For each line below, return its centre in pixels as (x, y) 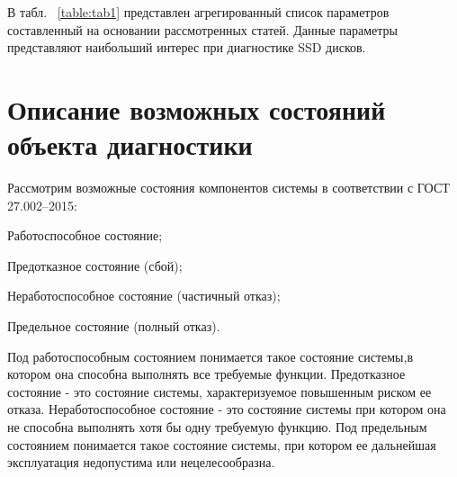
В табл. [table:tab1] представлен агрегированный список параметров (198, 12)
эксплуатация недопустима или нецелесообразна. (141, 462)
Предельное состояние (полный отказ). (114, 326)
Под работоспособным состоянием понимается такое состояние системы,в (211, 356)
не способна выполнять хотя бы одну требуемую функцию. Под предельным (217, 427)
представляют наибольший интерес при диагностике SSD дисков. (187, 47)
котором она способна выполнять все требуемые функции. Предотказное (206, 374)
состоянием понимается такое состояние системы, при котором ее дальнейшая (222, 444)
